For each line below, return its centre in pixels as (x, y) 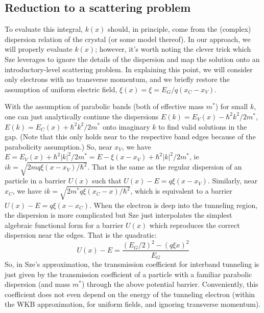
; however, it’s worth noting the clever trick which (173, 49)
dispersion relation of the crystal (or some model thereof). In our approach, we (128, 39)
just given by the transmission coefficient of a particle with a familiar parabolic (128, 274)
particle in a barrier (35, 181)
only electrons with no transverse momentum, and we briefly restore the (117, 79)
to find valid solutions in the (203, 126)
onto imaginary (126, 126)
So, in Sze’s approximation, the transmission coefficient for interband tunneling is (132, 264)
